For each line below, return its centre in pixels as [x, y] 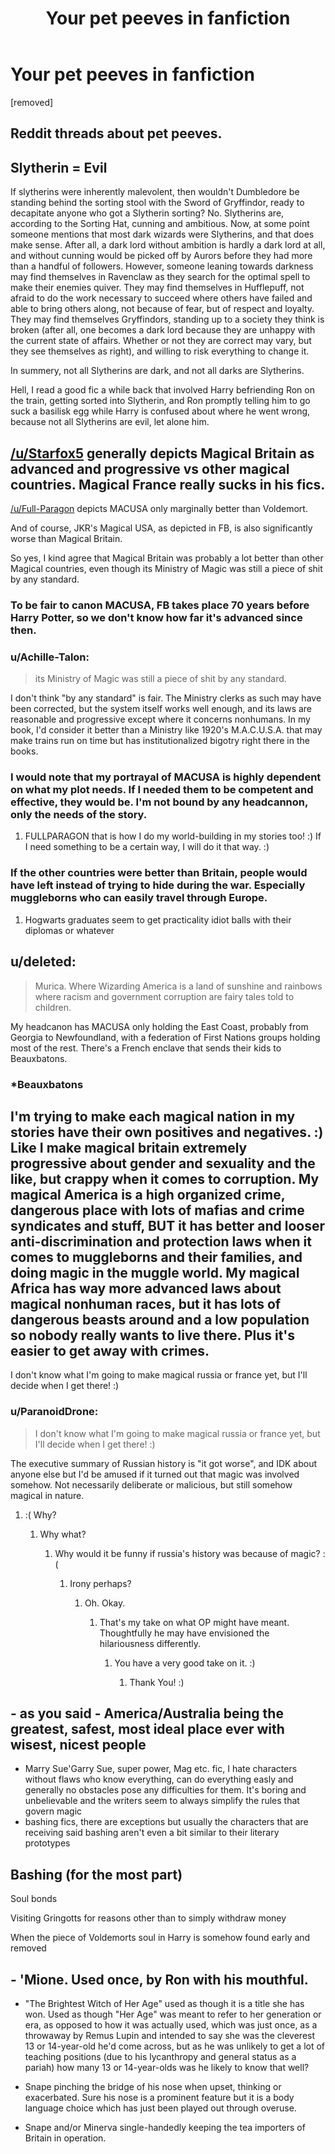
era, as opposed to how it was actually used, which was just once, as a [171, 2025]
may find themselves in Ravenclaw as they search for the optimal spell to [160, 277]
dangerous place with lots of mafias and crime [157, 1210]
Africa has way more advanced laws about [146, 1288]
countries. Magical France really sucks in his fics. [168, 484]
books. [24, 751]
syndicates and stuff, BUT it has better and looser [167, 1225]
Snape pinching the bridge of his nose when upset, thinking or [153, 2087]
